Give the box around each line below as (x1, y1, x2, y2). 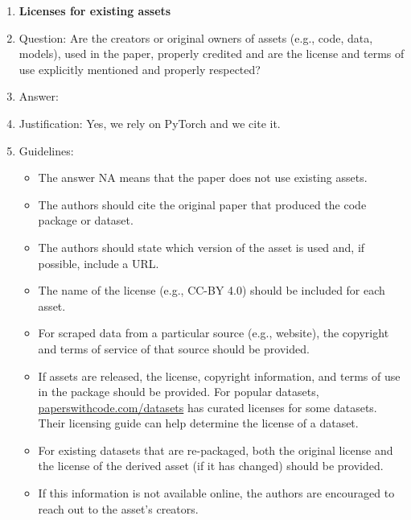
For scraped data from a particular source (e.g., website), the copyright (38, 324, 389, 341)
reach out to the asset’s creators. (38, 500, 199, 517)
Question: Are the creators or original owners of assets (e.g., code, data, (18, 29, 373, 46)
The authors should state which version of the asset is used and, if (38, 238, 365, 255)
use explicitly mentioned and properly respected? (18, 60, 261, 77)
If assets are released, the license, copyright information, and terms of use (38, 367, 401, 384)
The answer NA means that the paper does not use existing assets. (38, 169, 368, 186)
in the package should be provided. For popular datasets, (38, 383, 319, 400)
